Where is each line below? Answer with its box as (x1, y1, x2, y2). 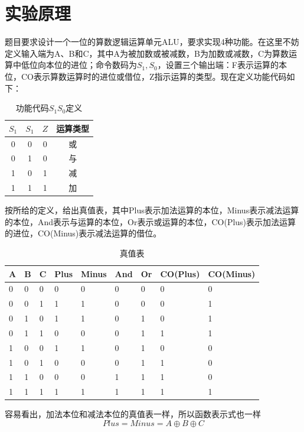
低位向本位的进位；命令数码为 (21, 59, 137, 71)
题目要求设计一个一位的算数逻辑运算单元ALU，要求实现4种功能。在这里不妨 (5, 35, 299, 48)
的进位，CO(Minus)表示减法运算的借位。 (5, 227, 162, 239)
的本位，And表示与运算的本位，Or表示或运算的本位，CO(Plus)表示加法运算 (5, 215, 296, 228)
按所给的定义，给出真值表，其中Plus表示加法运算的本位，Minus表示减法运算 (5, 204, 299, 216)
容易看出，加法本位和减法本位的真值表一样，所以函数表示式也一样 (5, 408, 261, 420)
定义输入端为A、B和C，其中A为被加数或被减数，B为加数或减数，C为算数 (5, 47, 289, 59)
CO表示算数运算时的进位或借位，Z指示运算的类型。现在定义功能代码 (21, 70, 287, 82)
